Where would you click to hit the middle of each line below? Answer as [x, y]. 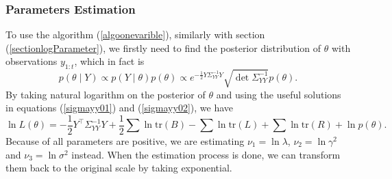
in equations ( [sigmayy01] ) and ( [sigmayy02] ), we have [119, 108]
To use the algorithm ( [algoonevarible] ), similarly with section [135, 35]
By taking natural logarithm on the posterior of [106, 94]
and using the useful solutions [279, 94]
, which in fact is [109, 61]
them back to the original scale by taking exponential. [119, 168]
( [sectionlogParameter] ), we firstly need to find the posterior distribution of [163, 47]
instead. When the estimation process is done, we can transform [206, 154]
